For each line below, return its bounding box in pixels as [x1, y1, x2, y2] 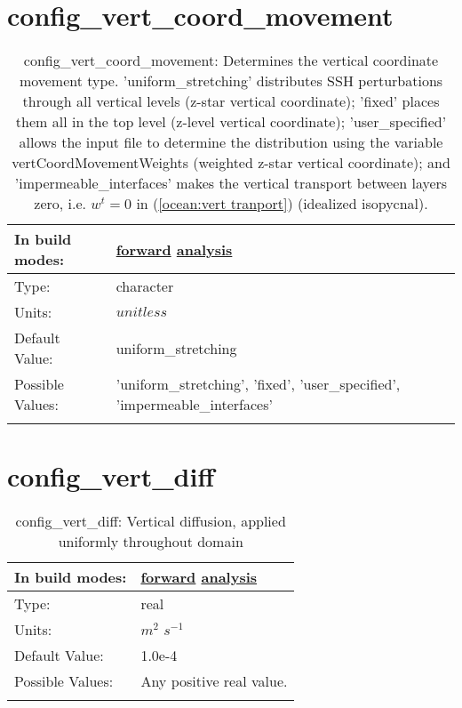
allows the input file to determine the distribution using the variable [19, 132, 443, 153]
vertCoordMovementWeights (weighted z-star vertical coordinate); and [12, 152, 450, 173]
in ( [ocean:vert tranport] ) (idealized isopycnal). [136, 193, 428, 214]
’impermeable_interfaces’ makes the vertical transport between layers [14, 173, 448, 194]
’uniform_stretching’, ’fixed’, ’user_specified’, [115, 374, 401, 395]
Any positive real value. [140, 671, 288, 692]
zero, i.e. [34, 193, 86, 214]
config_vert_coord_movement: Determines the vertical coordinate [23, 50, 439, 71]
